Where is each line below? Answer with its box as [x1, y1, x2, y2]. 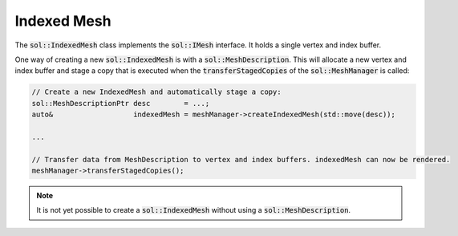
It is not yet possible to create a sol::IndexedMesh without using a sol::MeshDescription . [36, 205, 351, 215]
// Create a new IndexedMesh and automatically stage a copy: [31, 87, 282, 96]
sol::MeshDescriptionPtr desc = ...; [31, 99, 210, 108]
